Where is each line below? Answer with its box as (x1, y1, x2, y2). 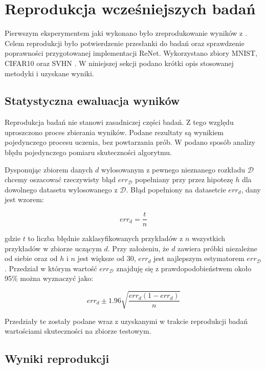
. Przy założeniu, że (107, 243, 169, 253)
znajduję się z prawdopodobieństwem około (116, 263, 252, 273)
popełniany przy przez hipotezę (135, 174, 233, 185)
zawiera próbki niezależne (178, 243, 257, 253)
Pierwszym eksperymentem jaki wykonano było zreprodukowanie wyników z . (5, 28, 247, 38)
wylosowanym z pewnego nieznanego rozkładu (101, 164, 246, 175)
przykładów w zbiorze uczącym (5, 243, 102, 253)
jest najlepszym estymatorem (153, 253, 245, 264)
